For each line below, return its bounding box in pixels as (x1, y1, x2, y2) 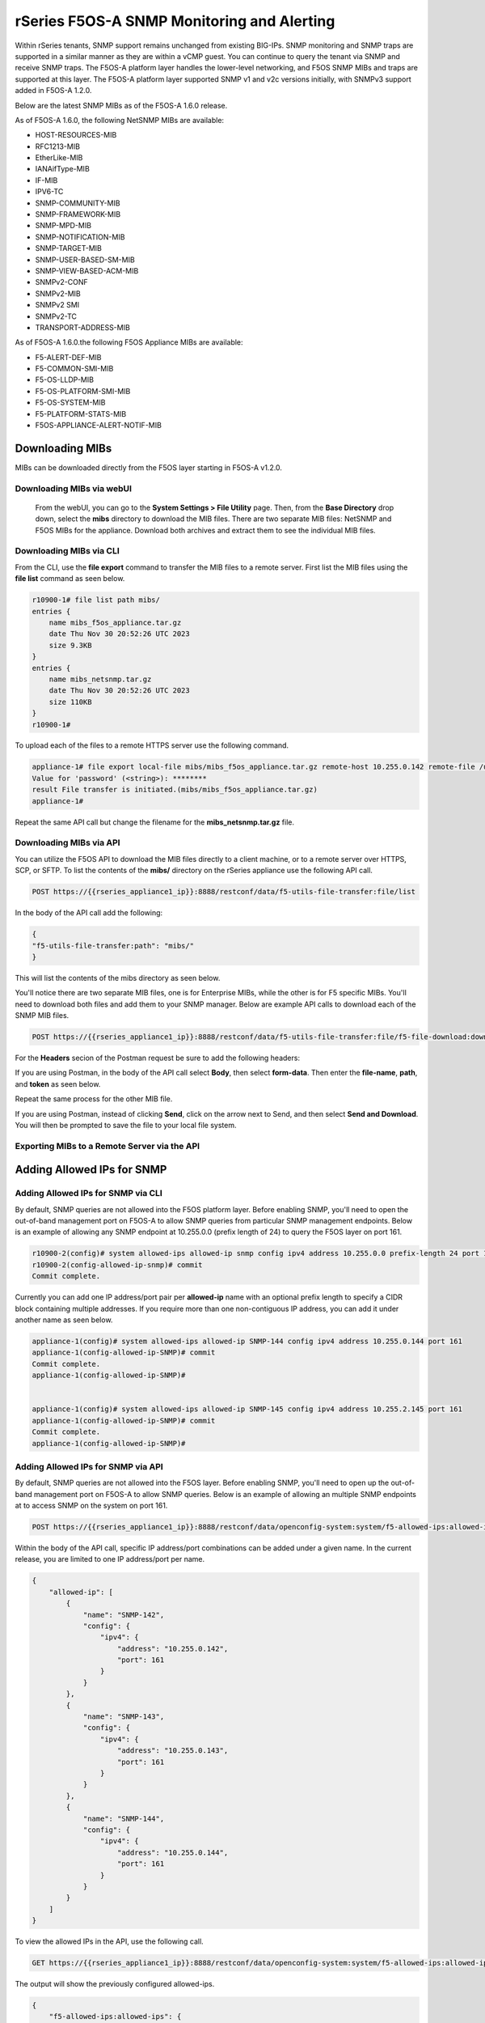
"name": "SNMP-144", (82, 1813, 165, 1823)
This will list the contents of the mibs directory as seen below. (15, 973, 221, 982)
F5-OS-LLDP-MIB (35, 375, 95, 384)
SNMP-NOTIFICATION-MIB (35, 231, 125, 242)
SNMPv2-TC (35, 312, 77, 321)
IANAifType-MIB (35, 164, 91, 174)
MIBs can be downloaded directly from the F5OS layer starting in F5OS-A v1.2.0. (15, 462, 283, 473)
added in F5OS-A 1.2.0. (15, 86, 92, 95)
